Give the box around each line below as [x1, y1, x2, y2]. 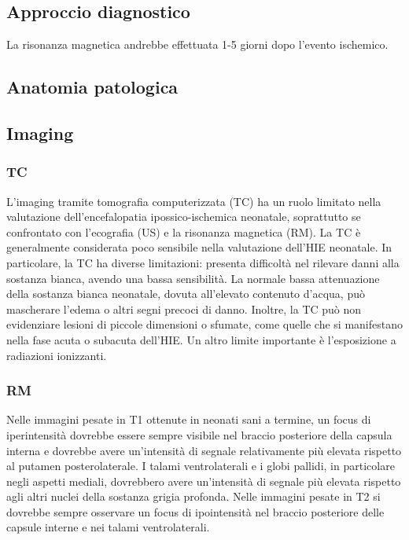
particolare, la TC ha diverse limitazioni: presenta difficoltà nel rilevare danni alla [6, 254, 400, 270]
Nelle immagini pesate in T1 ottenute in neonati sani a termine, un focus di [6, 411, 371, 428]
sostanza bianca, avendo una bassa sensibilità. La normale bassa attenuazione [6, 270, 380, 286]
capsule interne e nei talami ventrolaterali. [6, 519, 210, 535]
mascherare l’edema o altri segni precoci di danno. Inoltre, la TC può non [6, 300, 362, 317]
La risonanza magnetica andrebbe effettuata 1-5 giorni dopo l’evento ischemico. [6, 36, 389, 53]
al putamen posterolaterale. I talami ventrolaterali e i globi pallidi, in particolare [6, 457, 395, 474]
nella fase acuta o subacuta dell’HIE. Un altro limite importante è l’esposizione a [6, 331, 396, 347]
